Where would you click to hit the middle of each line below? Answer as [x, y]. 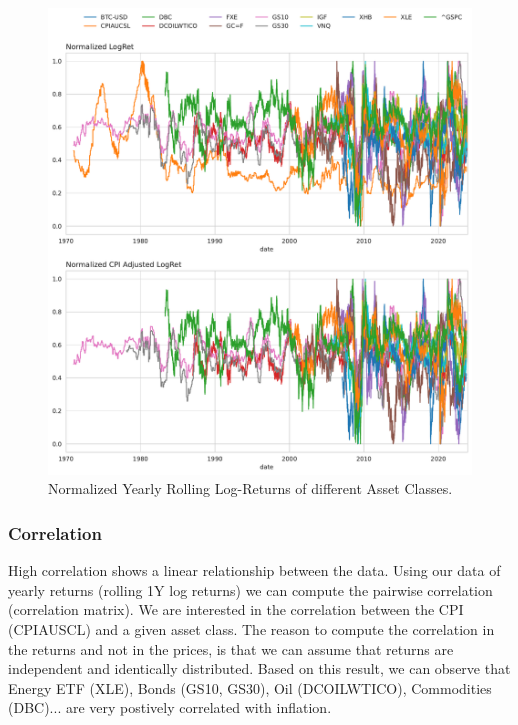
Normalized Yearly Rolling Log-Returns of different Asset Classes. [250, 488]
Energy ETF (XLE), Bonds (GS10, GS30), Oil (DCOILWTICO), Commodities [250, 687]
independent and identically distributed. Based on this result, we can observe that [259, 668]
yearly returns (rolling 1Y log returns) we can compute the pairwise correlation [250, 589]
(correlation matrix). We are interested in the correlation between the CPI [236, 609]
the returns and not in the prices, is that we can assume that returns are [231, 648]
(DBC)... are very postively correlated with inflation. [170, 707]
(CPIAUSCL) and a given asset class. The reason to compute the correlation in [251, 629]
